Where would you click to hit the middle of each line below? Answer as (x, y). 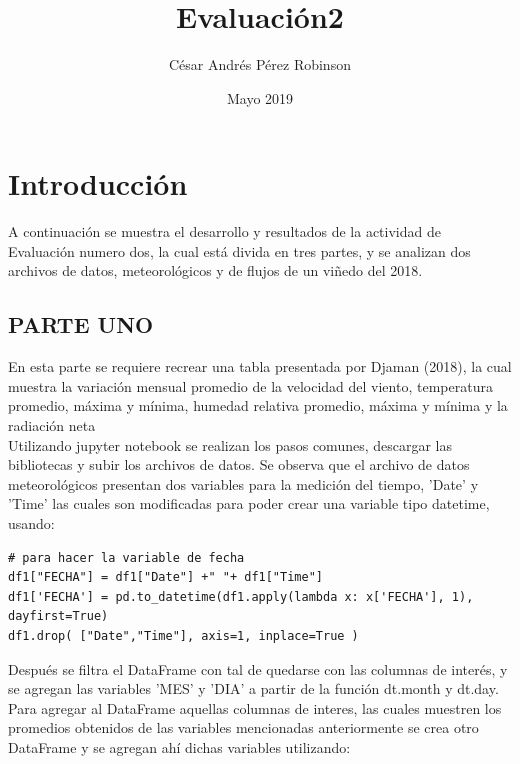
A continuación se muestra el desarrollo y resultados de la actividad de (224, 231)
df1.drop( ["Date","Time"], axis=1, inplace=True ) (183, 635)
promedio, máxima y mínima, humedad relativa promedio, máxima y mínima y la (258, 405)
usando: (31, 522)
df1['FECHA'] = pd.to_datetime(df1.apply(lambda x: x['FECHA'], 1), (241, 596)
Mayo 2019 (260, 97)
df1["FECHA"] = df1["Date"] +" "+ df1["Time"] (165, 577)
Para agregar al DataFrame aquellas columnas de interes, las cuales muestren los (255, 707)
